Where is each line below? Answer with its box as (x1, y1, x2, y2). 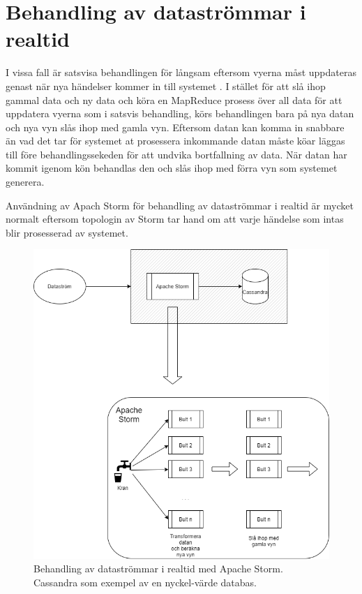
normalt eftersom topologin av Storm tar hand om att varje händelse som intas (6, 211, 344, 226)
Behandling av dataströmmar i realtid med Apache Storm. (33, 561, 283, 576)
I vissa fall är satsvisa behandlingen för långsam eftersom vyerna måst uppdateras (6, 65, 356, 80)
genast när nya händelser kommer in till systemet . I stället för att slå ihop (6, 78, 326, 93)
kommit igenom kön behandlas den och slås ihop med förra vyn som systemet (6, 161, 338, 175)
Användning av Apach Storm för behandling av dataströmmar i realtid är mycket (6, 198, 354, 212)
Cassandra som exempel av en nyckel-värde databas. (33, 574, 257, 589)
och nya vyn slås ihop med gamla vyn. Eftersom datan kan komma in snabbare (6, 119, 345, 134)
